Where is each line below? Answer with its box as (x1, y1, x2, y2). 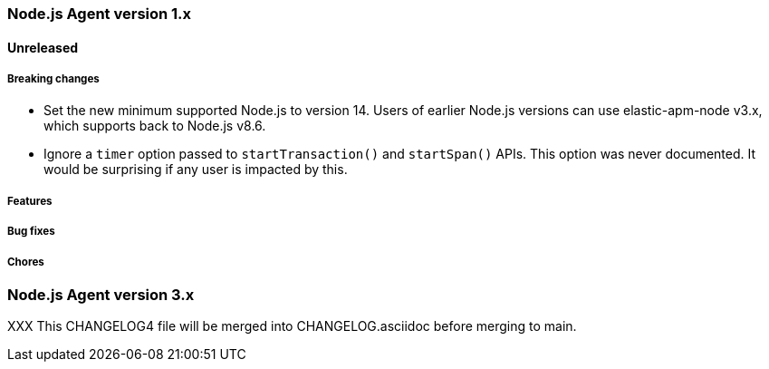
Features (7, 194, 53, 208)
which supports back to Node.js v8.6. (43, 118, 266, 134)
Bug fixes (7, 225, 55, 238)
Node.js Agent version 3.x (7, 285, 195, 304)
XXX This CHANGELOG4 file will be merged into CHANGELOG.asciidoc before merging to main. (7, 318, 577, 335)
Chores (7, 255, 44, 268)
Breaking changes (7, 73, 100, 85)
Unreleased (7, 39, 79, 55)
